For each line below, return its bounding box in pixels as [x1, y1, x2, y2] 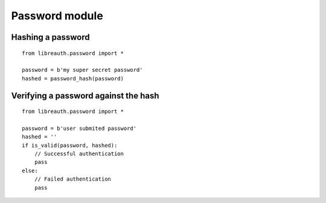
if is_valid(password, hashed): [22, 142, 118, 149]
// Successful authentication [34, 150, 124, 157]
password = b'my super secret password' [22, 66, 143, 74]
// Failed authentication [34, 176, 112, 182]
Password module [11, 9, 104, 22]
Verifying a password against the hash [11, 91, 159, 101]
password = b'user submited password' [22, 124, 137, 132]
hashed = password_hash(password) [22, 75, 124, 82]
